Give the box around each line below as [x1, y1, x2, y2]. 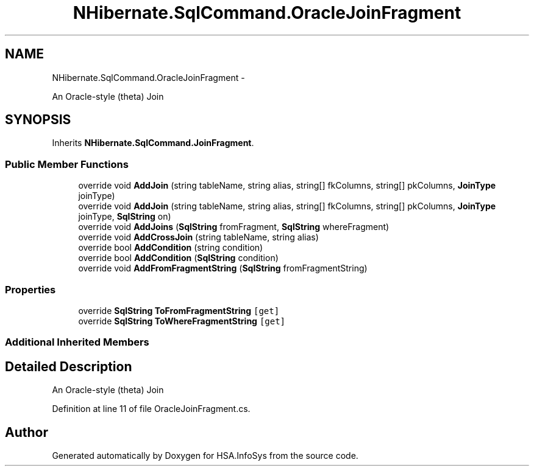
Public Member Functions [5, 158, 129, 170]
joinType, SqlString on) [78, 211, 171, 222]
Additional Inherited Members [5, 336, 149, 349]
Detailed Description [5, 358, 132, 374]
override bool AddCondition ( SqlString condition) [78, 253, 279, 263]
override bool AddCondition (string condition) [78, 242, 263, 253]
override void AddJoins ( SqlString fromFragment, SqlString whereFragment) [78, 222, 390, 232]
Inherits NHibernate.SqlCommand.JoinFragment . [52, 138, 254, 148]
